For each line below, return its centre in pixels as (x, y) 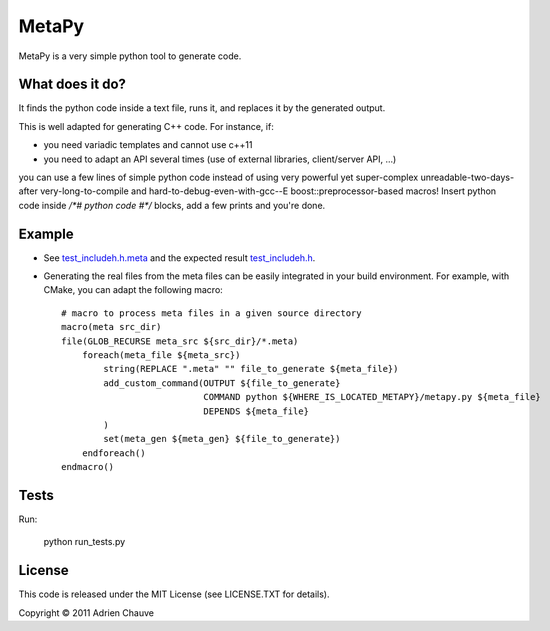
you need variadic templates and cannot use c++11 (148, 145)
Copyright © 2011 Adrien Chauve (86, 612)
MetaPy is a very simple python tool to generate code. (130, 56)
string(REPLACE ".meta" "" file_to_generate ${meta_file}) (251, 369)
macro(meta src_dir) (111, 327)
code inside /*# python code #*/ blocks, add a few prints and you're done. (172, 205)
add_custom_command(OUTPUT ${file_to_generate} (222, 383)
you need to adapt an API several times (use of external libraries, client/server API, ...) (220, 159)
